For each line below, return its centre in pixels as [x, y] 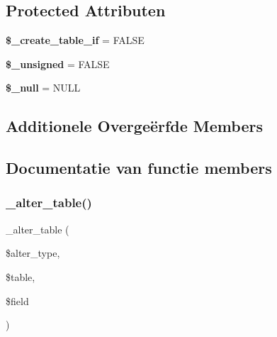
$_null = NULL [43, 88]
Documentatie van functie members [139, 168]
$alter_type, [33, 253]
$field [17, 300]
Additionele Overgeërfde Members [134, 126]
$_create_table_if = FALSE [75, 40]
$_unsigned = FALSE [58, 63]
